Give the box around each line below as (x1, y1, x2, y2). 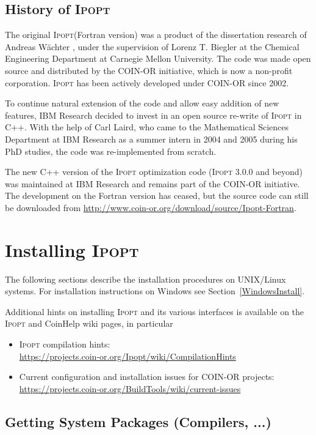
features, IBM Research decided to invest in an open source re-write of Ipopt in (5, 108, 302, 121)
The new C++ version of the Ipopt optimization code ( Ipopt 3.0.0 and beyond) (5, 165, 303, 178)
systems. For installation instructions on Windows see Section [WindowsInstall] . (5, 284, 305, 297)
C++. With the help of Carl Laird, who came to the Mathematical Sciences (5, 121, 289, 133)
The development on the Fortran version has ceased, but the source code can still (5, 189, 309, 202)
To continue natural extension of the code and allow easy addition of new (5, 97, 279, 110)
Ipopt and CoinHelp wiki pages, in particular (5, 317, 173, 330)
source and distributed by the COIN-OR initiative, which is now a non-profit (5, 64, 293, 76)
